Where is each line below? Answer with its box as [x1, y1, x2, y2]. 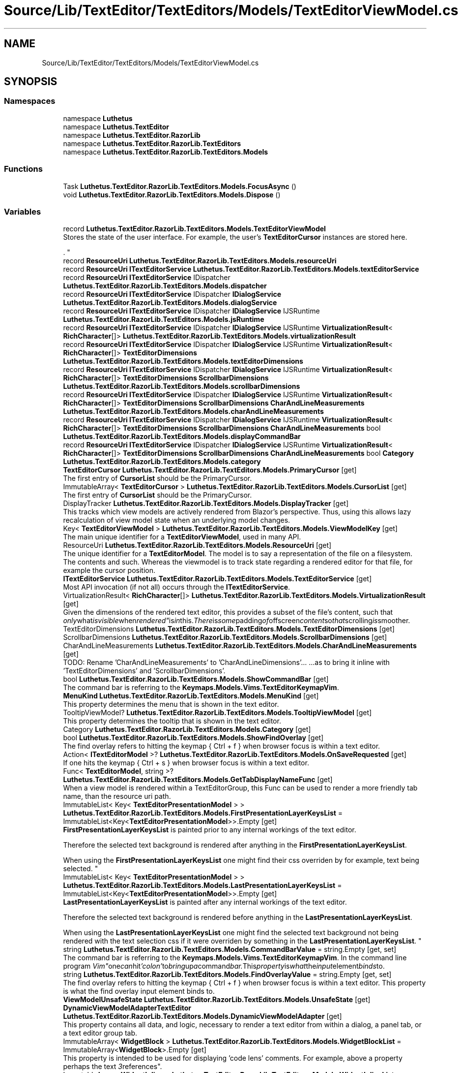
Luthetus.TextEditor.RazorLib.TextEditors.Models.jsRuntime [63, 315, 264, 324]
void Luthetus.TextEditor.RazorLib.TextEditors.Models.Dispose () [63, 190, 281, 199]
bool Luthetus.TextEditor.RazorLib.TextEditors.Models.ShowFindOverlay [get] [63, 733, 324, 742]
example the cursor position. [63, 566, 155, 575]
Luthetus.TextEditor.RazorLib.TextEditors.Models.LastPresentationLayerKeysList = [63, 881, 342, 890]
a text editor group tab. [63, 1029, 138, 1038]
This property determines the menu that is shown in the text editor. [63, 700, 279, 709]
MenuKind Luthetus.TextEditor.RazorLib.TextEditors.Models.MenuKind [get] [63, 692, 319, 700]
